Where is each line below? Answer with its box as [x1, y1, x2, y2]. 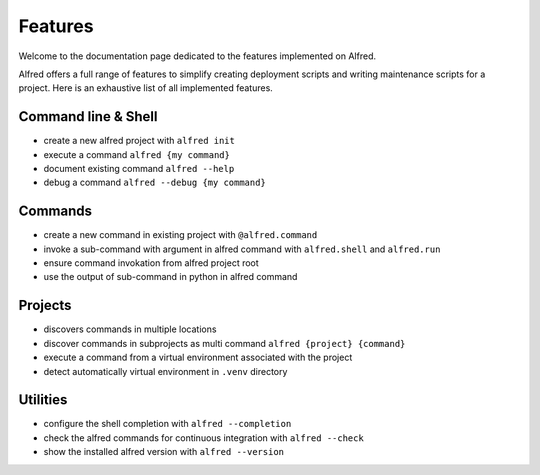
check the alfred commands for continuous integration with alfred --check [43, 431, 364, 444]
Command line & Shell [18, 108, 158, 125]
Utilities [18, 391, 68, 409]
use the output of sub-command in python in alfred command [43, 271, 298, 283]
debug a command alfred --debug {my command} [43, 176, 267, 189]
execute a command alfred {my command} [43, 148, 230, 160]
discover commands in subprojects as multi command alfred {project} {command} [43, 337, 406, 349]
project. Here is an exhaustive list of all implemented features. [18, 82, 274, 94]
